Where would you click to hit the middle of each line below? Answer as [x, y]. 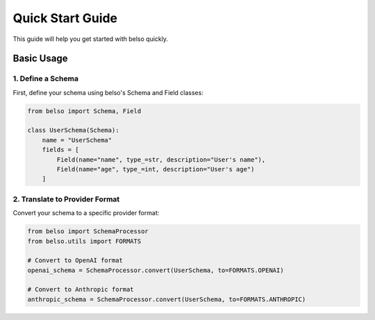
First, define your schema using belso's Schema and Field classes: [108, 92]
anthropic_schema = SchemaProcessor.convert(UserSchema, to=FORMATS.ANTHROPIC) [167, 299]
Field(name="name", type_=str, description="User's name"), [161, 159]
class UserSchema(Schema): [73, 130]
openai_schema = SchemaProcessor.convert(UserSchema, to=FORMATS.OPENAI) [156, 270]
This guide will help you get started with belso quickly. [90, 39]
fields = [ [60, 150]
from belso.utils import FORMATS [84, 241]
